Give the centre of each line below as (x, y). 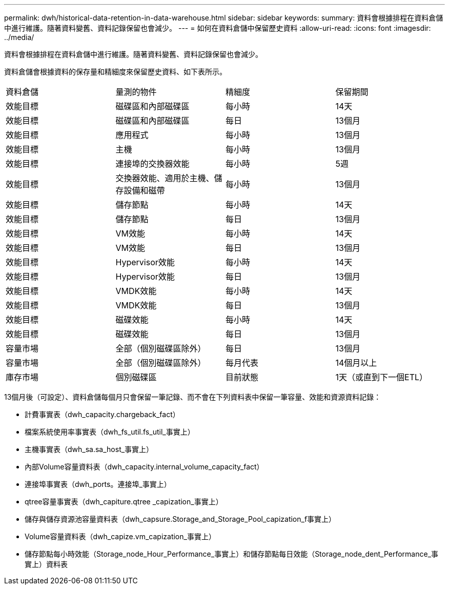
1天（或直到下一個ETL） (382, 377)
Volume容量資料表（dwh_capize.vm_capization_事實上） (120, 536)
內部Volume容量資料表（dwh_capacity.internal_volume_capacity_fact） (144, 467)
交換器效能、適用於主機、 (165, 178)
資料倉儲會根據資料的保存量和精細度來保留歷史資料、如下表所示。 (115, 72)
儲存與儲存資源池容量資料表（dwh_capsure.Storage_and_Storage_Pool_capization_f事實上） (180, 519)
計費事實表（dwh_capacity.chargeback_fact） (102, 414)
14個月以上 (356, 363)
